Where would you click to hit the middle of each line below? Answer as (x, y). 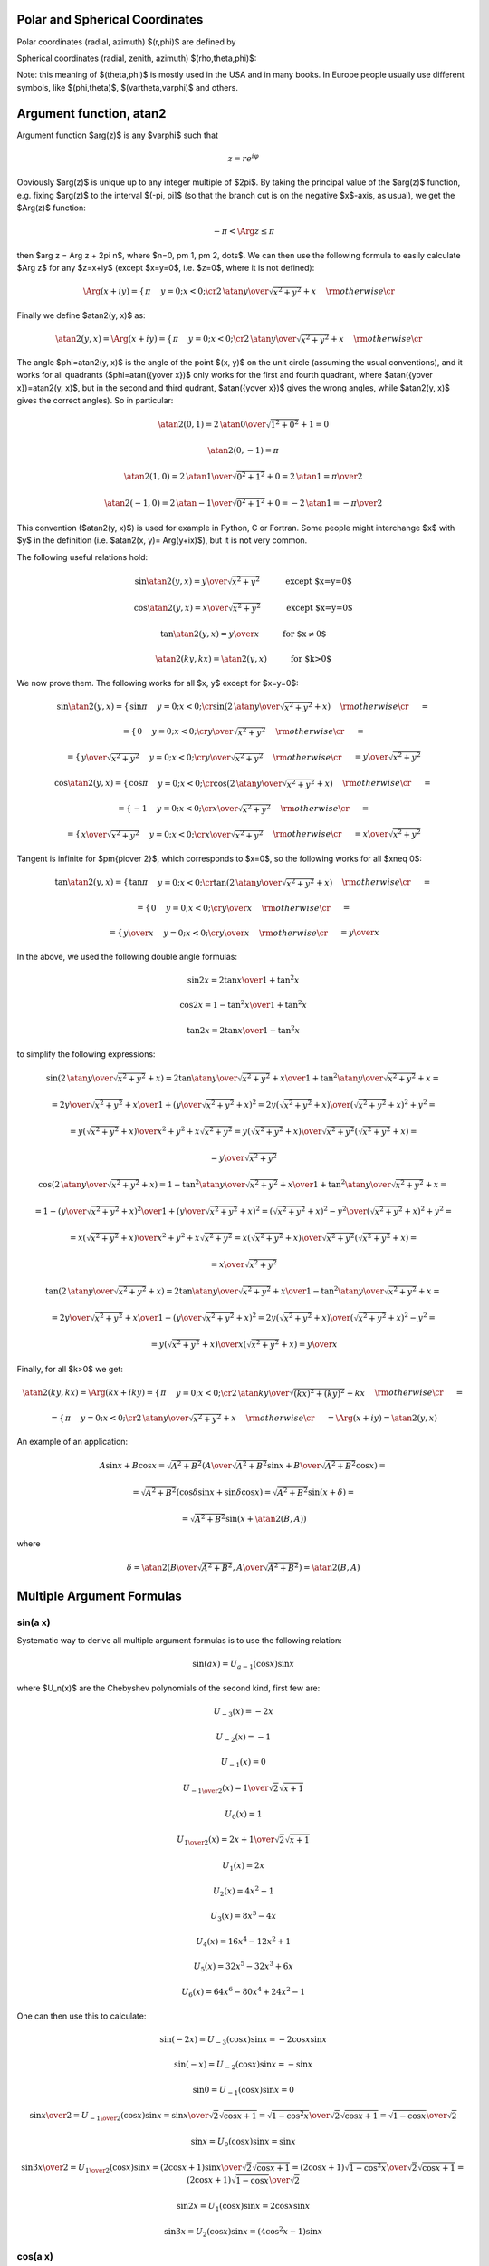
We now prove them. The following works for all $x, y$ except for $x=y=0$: (158, 683)
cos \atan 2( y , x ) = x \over (181, 608)
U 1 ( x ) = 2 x (244, 1867)
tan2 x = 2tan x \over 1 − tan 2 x (244, 1029)
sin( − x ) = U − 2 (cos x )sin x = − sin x (243, 2066)
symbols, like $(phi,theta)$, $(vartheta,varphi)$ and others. (128, 87)
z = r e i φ (244, 158)
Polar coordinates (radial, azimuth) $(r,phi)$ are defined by (126, 42)
